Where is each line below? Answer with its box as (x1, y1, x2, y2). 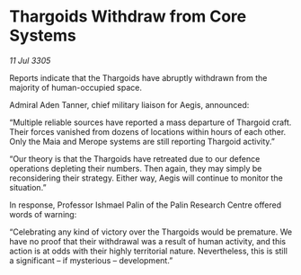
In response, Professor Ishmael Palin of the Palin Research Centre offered (9, 200, 281, 210)
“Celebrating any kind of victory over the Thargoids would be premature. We (9, 226, 293, 237)
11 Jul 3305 (9, 55, 51, 66)
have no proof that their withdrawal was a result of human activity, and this (9, 235, 286, 246)
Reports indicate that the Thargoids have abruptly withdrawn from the (9, 72, 268, 83)
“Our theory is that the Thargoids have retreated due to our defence (9, 153, 261, 164)
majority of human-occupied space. (9, 82, 142, 93)
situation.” (9, 182, 47, 192)
